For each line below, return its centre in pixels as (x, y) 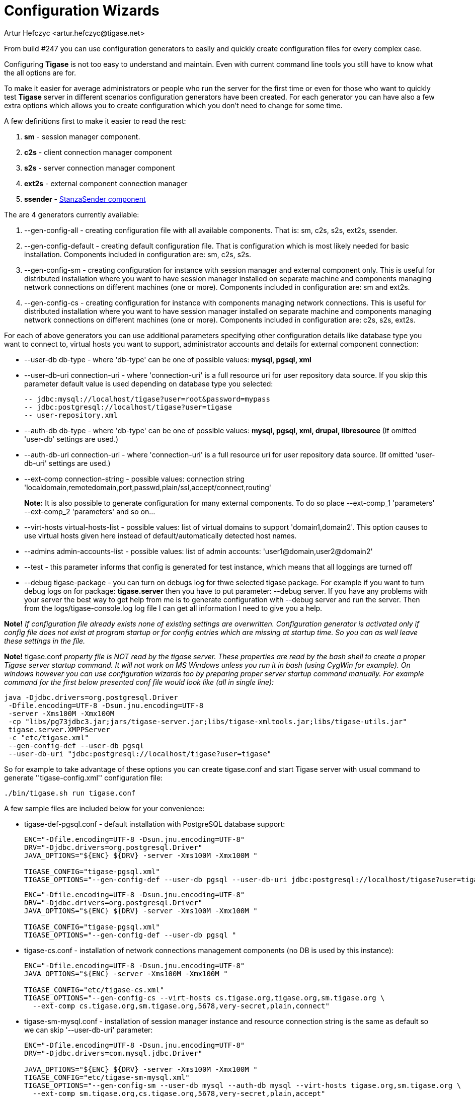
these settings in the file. (45, 641)
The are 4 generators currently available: (72, 214)
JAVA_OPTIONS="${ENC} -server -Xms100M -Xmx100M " (126, 973)
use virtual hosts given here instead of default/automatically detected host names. (161, 535)
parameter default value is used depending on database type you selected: (149, 383)
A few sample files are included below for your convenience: (104, 808)
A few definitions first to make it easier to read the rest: (95, 121)
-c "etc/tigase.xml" (49, 737)
